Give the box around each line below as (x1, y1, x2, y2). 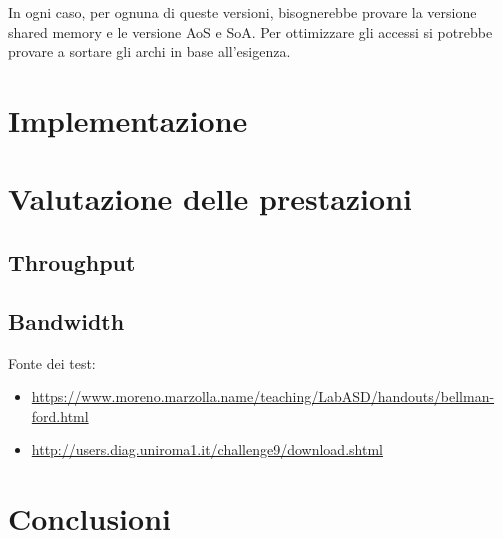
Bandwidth (8, 305, 125, 336)
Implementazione (8, 99, 248, 140)
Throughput (8, 246, 136, 277)
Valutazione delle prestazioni (8, 178, 412, 219)
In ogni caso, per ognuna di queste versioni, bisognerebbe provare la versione (8, 2, 477, 22)
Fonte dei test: (8, 352, 96, 373)
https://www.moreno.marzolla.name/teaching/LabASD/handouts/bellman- (31, 386, 495, 407)
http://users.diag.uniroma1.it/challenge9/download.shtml (31, 439, 383, 460)
